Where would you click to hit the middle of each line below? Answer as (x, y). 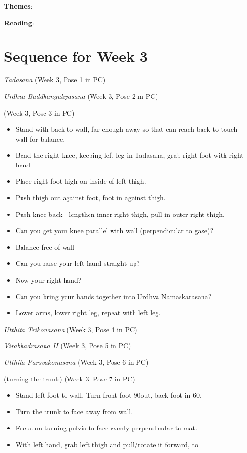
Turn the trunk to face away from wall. (74, 411)
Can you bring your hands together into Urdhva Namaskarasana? (113, 296)
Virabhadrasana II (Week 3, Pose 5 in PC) (67, 346)
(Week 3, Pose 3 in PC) (39, 112)
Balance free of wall (45, 247)
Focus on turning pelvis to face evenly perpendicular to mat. (106, 428)
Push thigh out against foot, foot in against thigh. (90, 198)
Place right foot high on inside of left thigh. (81, 181)
